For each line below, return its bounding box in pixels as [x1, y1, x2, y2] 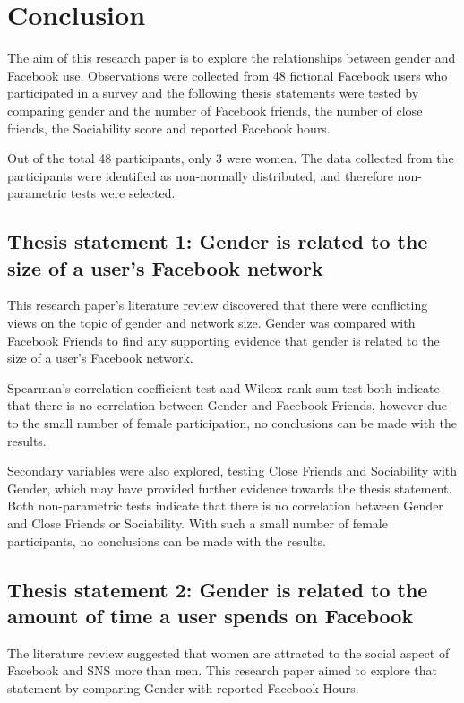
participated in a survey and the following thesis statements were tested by [7, 83, 419, 102]
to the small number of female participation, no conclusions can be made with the [7, 414, 457, 433]
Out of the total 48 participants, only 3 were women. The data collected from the [7, 149, 454, 167]
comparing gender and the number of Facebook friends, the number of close [7, 100, 423, 119]
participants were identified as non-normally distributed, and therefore [7, 166, 394, 184]
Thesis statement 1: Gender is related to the [7, 227, 428, 255]
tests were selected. [70, 184, 176, 202]
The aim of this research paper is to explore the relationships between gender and [7, 48, 456, 67]
